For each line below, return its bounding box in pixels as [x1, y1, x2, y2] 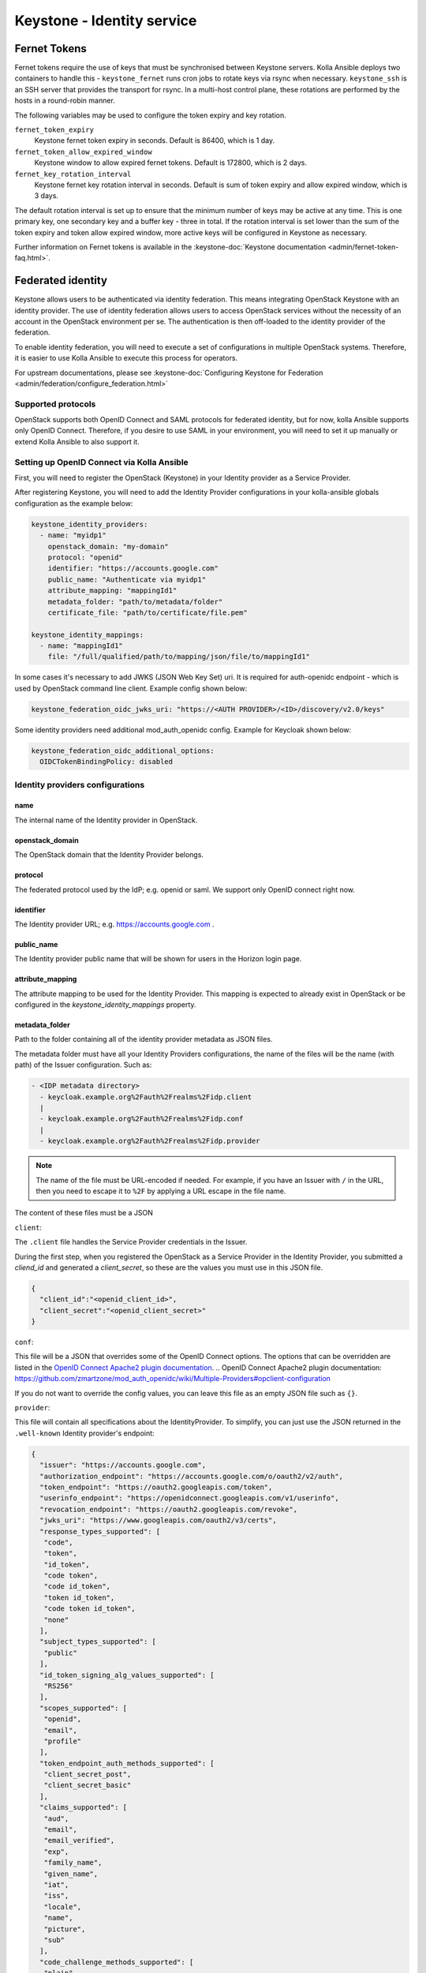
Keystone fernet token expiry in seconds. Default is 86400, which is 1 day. [34, 136, 275, 145]
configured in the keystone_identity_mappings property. [14, 1000, 196, 1009]
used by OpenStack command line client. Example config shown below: [14, 683, 248, 693]
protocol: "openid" [47, 552, 124, 562]
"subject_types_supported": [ [39, 1638, 157, 1646]
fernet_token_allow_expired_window [14, 147, 153, 156]
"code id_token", [43, 1582, 110, 1591]
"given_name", [43, 1869, 99, 1878]
